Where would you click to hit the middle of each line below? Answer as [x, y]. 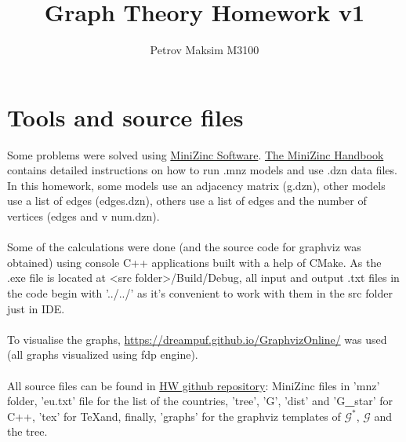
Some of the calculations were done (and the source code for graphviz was [184, 247]
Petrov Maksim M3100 [205, 50]
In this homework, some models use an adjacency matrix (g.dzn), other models [196, 185]
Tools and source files [125, 117]
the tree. [27, 431]
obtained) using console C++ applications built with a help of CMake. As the [194, 262]
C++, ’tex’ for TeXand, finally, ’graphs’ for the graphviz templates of [174, 416]
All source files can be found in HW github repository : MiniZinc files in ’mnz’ [194, 385]
